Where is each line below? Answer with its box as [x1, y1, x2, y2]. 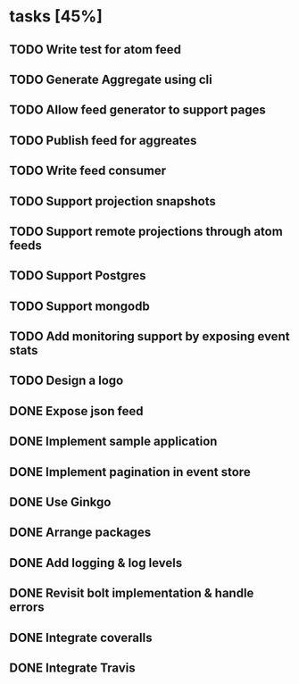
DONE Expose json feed [9, 404, 144, 419]
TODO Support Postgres [9, 268, 146, 283]
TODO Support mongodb [9, 298, 150, 313]
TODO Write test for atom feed [9, 42, 181, 57]
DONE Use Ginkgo [9, 495, 112, 510]
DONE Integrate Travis [9, 661, 136, 675]
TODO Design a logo [9, 373, 124, 388]
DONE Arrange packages [9, 525, 152, 540]
